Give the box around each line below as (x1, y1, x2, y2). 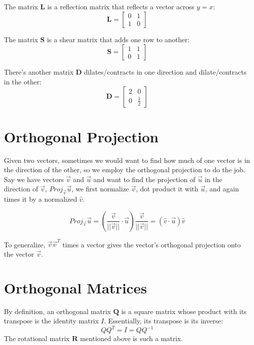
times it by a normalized (4, 194, 77, 204)
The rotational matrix (4, 333, 70, 344)
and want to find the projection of (93, 174, 196, 184)
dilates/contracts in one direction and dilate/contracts (84, 67, 247, 77)
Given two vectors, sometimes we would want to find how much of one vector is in (4, 155, 250, 165)
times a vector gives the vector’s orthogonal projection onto (62, 239, 241, 249)
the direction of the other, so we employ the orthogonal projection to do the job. (4, 164, 245, 175)
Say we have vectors (4, 174, 64, 184)
